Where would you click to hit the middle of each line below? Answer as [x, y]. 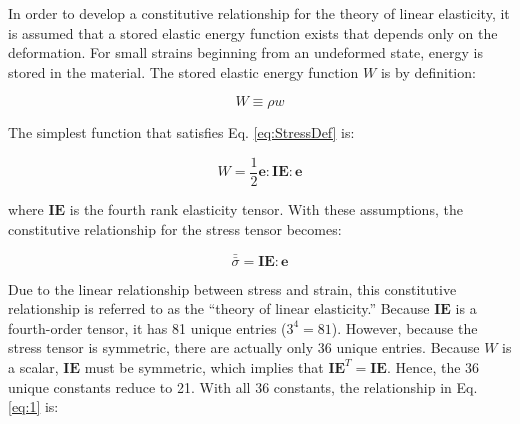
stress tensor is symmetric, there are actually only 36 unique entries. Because [244, 347]
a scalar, [33, 367]
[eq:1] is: [33, 406]
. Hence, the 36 [433, 367]
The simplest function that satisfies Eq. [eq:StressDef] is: [181, 132]
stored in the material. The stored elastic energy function [183, 71]
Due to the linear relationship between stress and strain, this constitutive [232, 288]
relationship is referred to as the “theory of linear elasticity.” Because [219, 308]
